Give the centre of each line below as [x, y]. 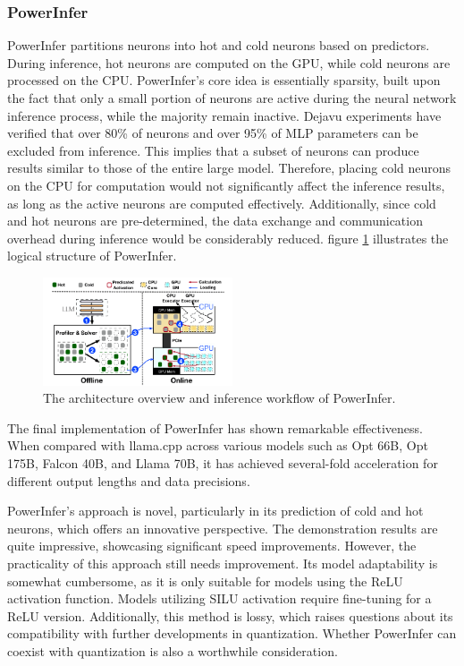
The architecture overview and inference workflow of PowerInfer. [219, 398]
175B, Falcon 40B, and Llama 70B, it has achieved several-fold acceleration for [223, 462]
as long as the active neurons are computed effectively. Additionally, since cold [222, 203]
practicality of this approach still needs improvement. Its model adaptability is [223, 563]
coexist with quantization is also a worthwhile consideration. [173, 650]
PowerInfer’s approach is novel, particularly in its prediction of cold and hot [215, 511]
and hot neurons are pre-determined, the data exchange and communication [215, 221]
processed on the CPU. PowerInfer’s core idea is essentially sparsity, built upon [224, 80]
